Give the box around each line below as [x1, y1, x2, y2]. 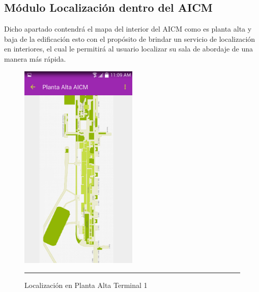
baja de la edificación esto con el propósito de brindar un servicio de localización [4, 33, 255, 44]
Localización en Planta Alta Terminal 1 [24, 280, 148, 290]
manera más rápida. [4, 53, 66, 64]
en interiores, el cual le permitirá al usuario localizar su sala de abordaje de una [4, 43, 253, 54]
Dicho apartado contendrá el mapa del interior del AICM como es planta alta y [4, 23, 252, 34]
